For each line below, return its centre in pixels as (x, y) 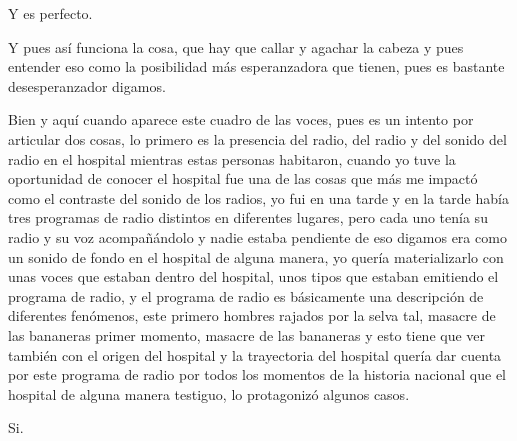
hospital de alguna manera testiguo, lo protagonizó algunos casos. (209, 393)
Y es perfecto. (50, 13)
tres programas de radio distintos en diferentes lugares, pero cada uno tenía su (248, 217)
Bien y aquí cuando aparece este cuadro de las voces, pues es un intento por (241, 119)
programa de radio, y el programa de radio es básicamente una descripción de (246, 295)
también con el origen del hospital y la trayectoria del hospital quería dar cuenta (255, 354)
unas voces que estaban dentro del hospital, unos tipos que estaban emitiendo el (253, 276)
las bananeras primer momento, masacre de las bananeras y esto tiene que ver (247, 334)
